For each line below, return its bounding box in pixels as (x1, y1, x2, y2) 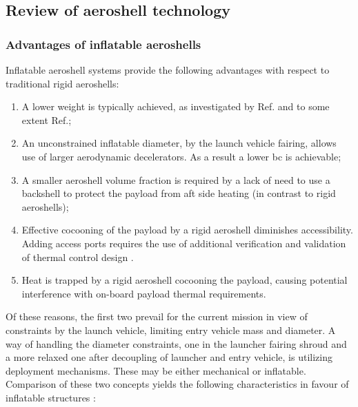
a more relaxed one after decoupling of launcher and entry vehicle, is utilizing (6, 350, 332, 364)
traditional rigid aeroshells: (6, 76, 119, 90)
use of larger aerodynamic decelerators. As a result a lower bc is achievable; (21, 149, 341, 163)
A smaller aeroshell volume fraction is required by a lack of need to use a (21, 172, 330, 187)
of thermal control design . (21, 249, 134, 264)
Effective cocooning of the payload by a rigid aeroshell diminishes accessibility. (21, 222, 353, 237)
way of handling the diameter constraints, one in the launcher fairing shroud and (6, 336, 347, 351)
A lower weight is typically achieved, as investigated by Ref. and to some (21, 99, 330, 114)
